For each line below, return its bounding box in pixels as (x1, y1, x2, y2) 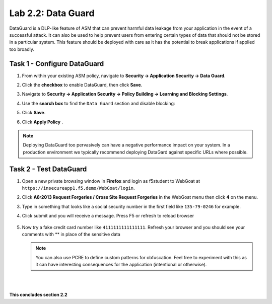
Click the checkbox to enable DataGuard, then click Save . (22, 82, 143, 88)
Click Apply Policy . (22, 119, 63, 125)
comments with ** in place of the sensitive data (22, 232, 120, 237)
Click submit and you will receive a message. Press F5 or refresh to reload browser (22, 213, 194, 219)
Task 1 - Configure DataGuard (9, 59, 104, 68)
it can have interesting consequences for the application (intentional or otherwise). (35, 262, 207, 268)
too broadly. (9, 46, 35, 52)
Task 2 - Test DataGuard (9, 165, 87, 173)
